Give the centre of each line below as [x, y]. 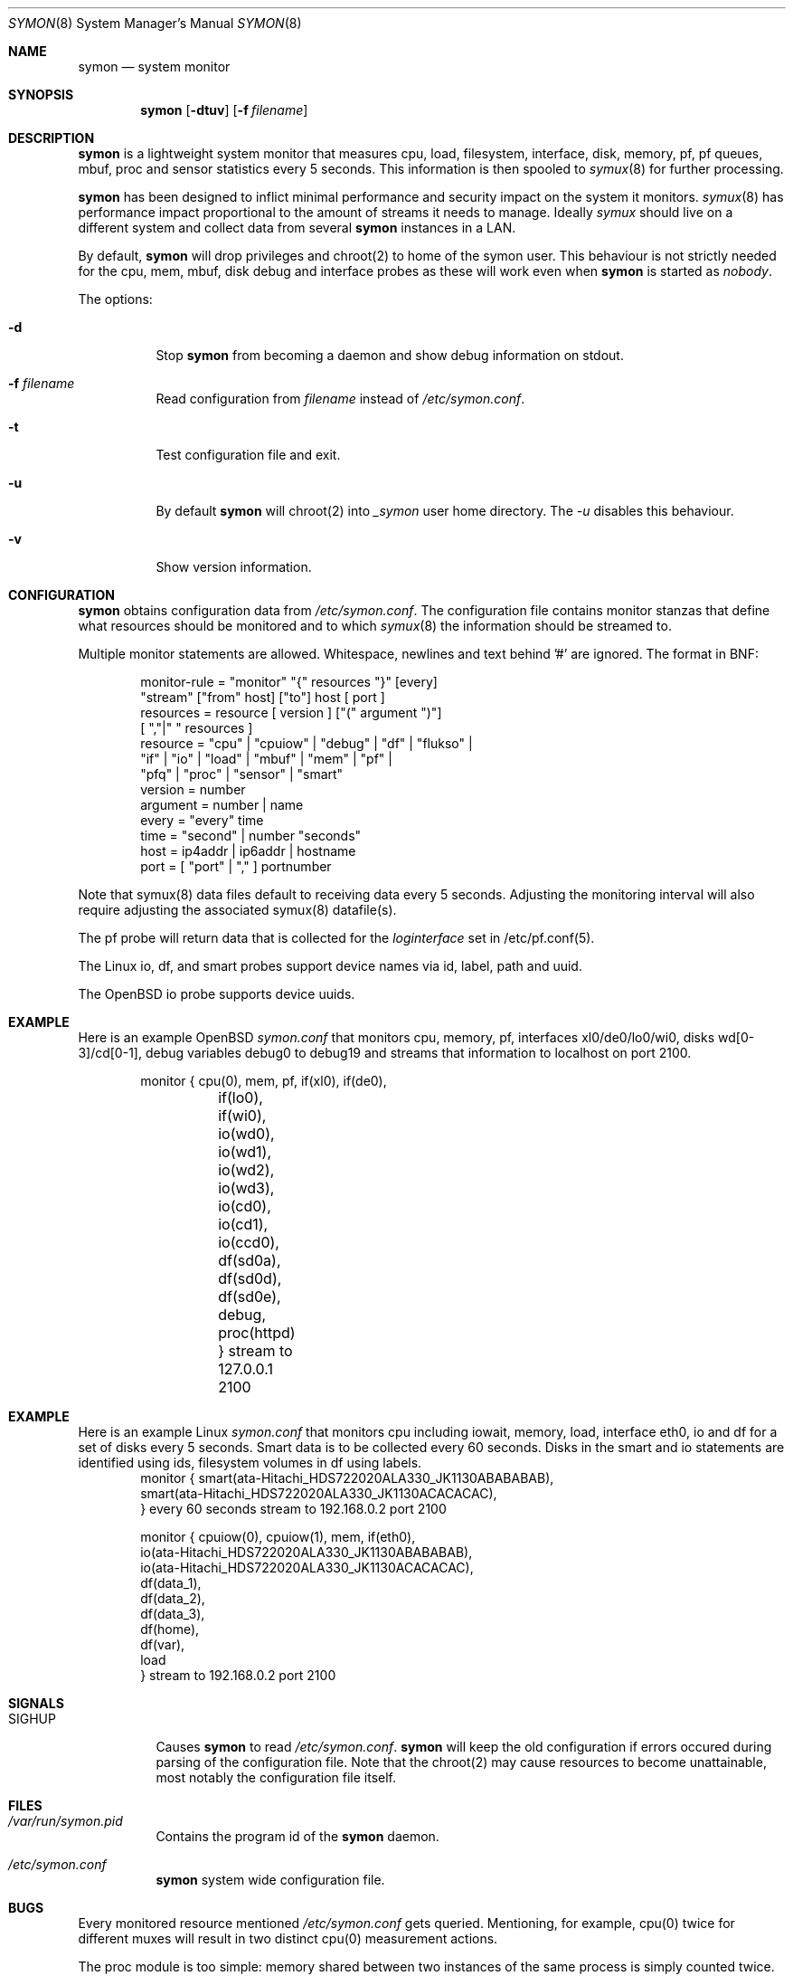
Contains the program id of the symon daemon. [297, 1836]
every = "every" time [202, 820]
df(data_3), [173, 1614]
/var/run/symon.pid [66, 1821]
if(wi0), [242, 1116]
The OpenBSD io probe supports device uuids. [217, 994]
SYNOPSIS [41, 95]
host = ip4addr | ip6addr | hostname [248, 851]
